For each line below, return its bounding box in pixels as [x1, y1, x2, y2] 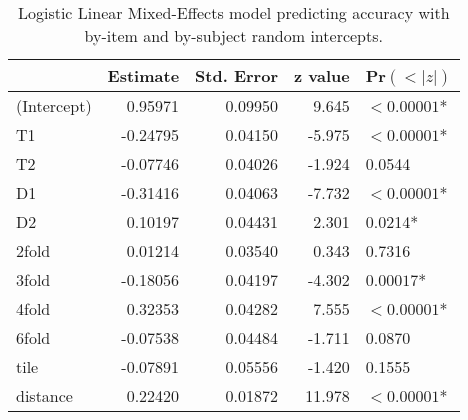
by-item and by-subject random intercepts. [84, 24, 383, 47]
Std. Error [195, 64, 278, 87]
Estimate [107, 64, 180, 87]
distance [16, 384, 73, 407]
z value [293, 64, 350, 87]
